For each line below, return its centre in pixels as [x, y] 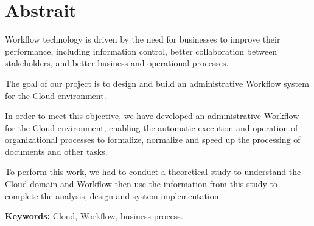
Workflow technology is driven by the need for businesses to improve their [143, 39]
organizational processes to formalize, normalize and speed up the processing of [153, 139]
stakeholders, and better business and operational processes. [117, 63]
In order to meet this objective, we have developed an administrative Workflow [152, 116]
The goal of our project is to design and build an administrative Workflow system [157, 83]
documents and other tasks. [56, 151]
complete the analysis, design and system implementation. [113, 195]
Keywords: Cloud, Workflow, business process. [94, 216]
